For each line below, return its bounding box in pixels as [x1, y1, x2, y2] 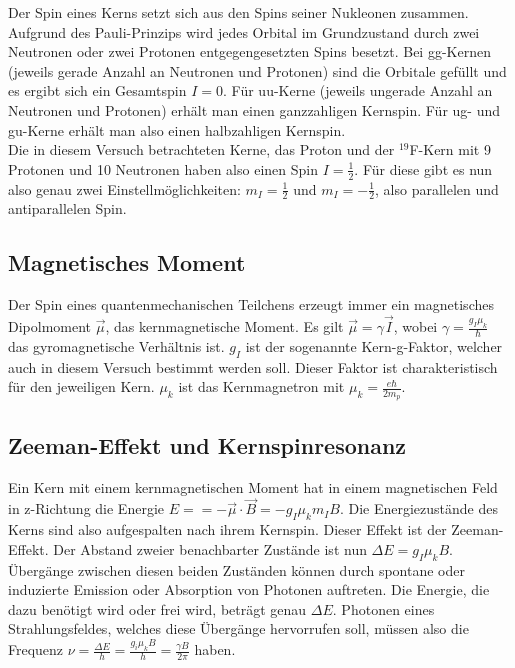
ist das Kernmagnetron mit [178, 376, 345, 397]
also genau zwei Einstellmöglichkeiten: [8, 178, 241, 199]
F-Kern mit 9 [409, 139, 491, 160]
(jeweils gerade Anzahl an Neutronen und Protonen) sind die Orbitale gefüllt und [8, 60, 507, 81]
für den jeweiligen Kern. [8, 376, 155, 397]
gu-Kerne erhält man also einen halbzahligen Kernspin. [8, 119, 346, 140]
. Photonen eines [332, 598, 435, 619]
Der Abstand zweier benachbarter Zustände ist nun [53, 538, 367, 559]
